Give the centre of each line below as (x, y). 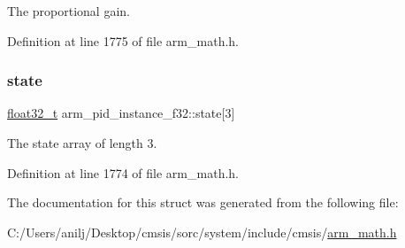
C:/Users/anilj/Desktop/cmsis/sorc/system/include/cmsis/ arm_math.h (202, 232)
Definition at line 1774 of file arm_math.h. (123, 172)
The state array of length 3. (82, 143)
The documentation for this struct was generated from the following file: (203, 202)
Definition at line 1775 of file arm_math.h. (123, 40)
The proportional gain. (69, 11)
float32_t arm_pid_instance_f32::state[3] (121, 113)
